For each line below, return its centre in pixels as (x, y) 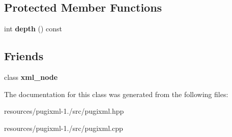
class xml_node (31, 77)
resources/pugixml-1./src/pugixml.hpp (64, 111)
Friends (24, 56)
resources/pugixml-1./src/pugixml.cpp (64, 128)
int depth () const (33, 29)
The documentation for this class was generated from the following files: (116, 94)
